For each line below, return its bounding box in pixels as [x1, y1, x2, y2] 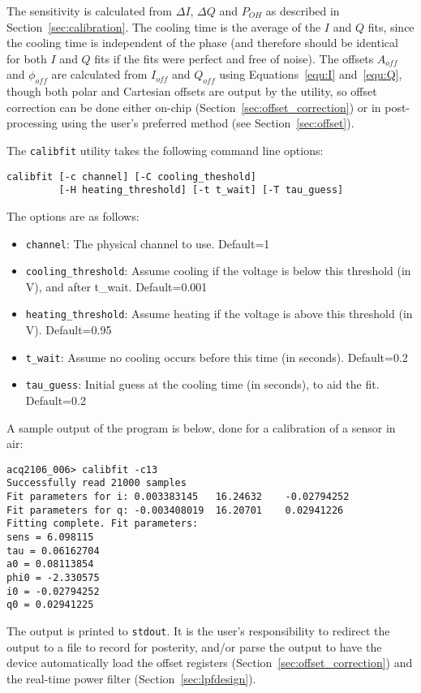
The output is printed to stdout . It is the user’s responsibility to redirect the [6, 622, 390, 639]
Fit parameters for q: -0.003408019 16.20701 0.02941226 [6, 504, 344, 516]
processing [6, 114, 58, 131]
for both [6, 49, 47, 67]
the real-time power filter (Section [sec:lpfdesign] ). [6, 669, 256, 687]
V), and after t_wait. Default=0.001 [25, 278, 208, 295]
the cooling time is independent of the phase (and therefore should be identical [6, 34, 398, 51]
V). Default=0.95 [25, 321, 112, 338]
